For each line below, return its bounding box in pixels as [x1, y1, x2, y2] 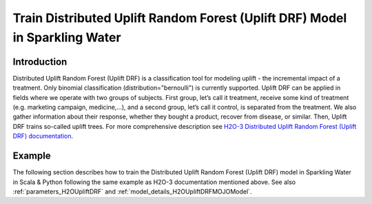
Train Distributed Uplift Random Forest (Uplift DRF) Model [12, 10, 347, 25]
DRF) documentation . [12, 132, 74, 141]
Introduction [12, 56, 68, 68]
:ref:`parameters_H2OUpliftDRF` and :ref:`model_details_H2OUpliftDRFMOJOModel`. [12, 187, 252, 196]
